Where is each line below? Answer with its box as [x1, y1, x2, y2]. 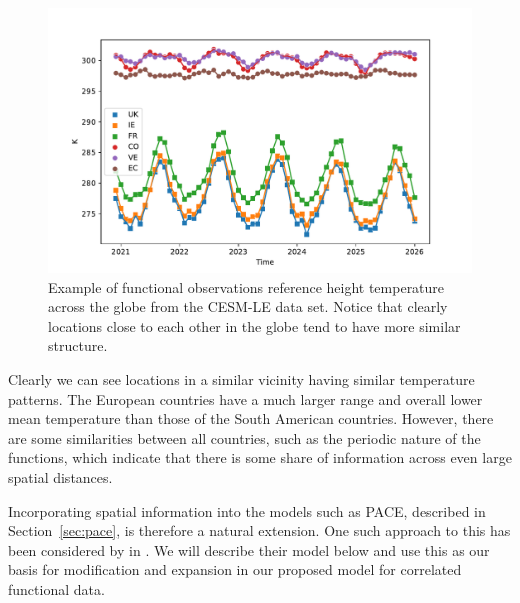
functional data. [8, 578, 105, 599]
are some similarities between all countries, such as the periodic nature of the [8, 427, 481, 448]
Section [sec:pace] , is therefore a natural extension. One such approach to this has [8, 520, 511, 541]
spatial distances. [8, 466, 113, 487]
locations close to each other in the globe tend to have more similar [48, 315, 461, 336]
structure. [48, 335, 108, 356]
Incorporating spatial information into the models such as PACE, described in [8, 500, 486, 521]
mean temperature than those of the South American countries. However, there [8, 408, 494, 429]
